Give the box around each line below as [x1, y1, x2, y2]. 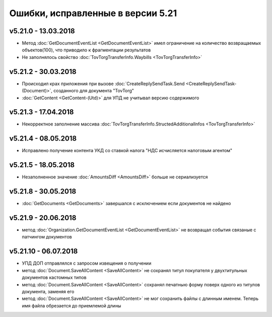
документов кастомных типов [22, 275, 87, 281]
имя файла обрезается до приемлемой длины [22, 302, 121, 308]
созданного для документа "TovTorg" [53, 88, 134, 94]
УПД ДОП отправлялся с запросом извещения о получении [22, 260, 152, 267]
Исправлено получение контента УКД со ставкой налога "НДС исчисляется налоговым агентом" [22, 148, 233, 154]
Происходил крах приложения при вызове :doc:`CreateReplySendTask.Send [22, 81, 185, 87]
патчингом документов [22, 234, 73, 240]
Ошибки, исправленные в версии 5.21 [9, 8, 177, 19]
